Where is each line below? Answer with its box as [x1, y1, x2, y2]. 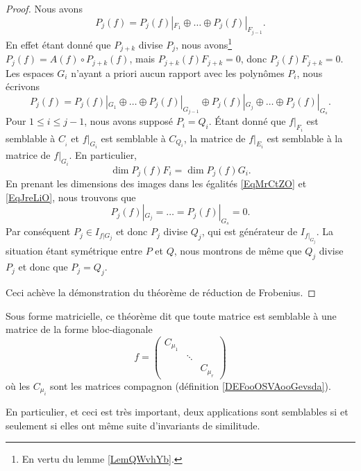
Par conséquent [6, 224, 71, 239]
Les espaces [6, 65, 54, 80]
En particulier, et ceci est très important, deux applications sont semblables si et [6, 404, 349, 419]
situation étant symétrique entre [6, 243, 143, 258]
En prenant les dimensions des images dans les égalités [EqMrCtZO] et [6, 175, 307, 190]
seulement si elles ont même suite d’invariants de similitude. [6, 418, 260, 432]
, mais [129, 51, 156, 66]
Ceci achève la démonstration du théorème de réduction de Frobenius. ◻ [6, 284, 316, 299]
